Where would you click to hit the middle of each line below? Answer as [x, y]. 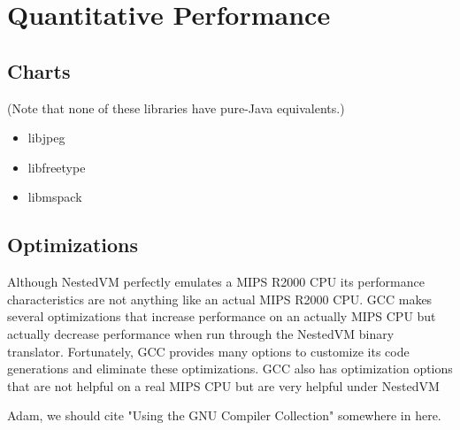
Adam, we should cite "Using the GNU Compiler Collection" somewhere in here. [224, 415]
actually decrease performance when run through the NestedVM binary [201, 333]
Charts [39, 70]
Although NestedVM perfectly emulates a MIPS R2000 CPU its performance [216, 282]
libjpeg [46, 138]
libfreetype [57, 167]
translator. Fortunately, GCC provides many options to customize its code [208, 351]
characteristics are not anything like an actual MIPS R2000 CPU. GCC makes [220, 299]
